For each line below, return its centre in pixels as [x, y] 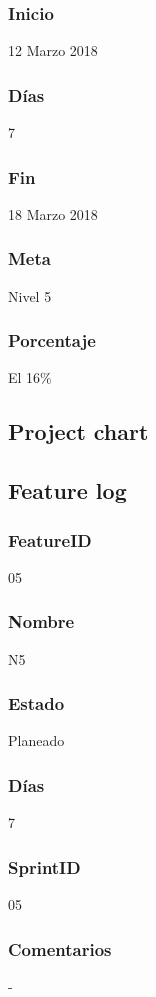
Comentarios [60, 948]
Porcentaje [52, 340]
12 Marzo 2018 [53, 50]
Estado [36, 703]
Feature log [67, 490]
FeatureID [50, 539]
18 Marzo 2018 [53, 213]
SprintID [44, 866]
